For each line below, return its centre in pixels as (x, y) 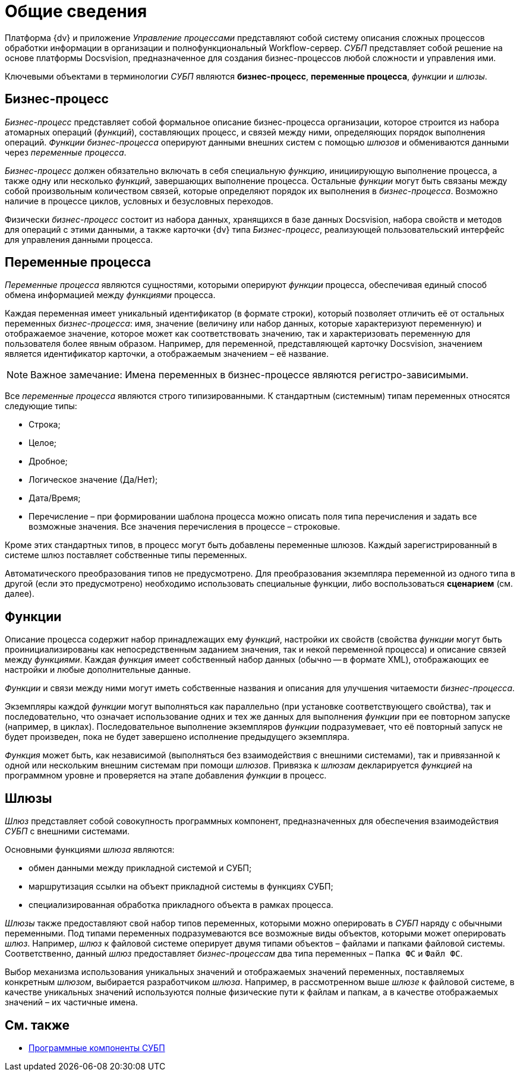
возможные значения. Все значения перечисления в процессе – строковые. (185, 527)
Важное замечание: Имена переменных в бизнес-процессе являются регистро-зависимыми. (250, 375)
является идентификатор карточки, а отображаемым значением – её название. (167, 354)
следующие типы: (41, 406)
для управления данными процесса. (79, 239)
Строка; (45, 425)
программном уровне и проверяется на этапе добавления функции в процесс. (166, 776)
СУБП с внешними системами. (67, 831)
